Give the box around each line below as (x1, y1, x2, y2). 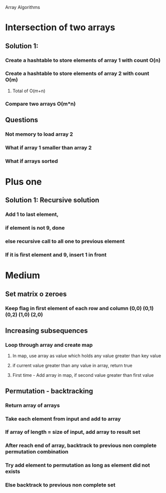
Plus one (5, 176, 42, 187)
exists (5, 468, 20, 475)
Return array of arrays (5, 402, 60, 409)
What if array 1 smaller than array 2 (5, 144, 92, 151)
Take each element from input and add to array (5, 415, 121, 422)
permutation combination (5, 448, 68, 455)
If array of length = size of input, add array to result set (5, 428, 140, 435)
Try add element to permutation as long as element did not (5, 462, 150, 469)
